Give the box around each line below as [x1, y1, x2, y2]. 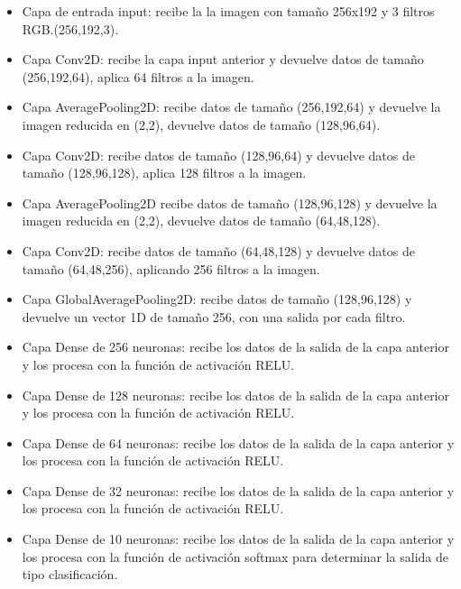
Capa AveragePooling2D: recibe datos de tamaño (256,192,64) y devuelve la [22, 97, 441, 116]
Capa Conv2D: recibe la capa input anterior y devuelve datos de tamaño [22, 50, 424, 69]
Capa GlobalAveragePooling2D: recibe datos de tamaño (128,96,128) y [22, 290, 412, 308]
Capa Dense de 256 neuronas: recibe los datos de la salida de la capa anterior [22, 337, 449, 356]
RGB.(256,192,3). [22, 19, 119, 38]
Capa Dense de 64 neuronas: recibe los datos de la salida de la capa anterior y [22, 433, 455, 452]
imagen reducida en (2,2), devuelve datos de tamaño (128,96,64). [22, 115, 381, 133]
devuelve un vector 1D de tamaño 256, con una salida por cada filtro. [22, 307, 406, 326]
